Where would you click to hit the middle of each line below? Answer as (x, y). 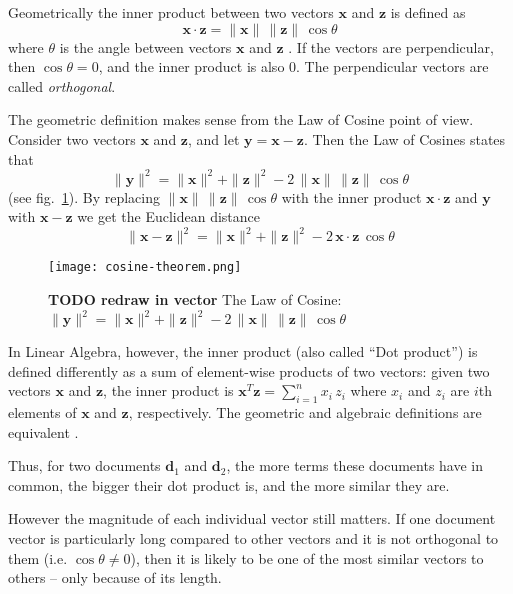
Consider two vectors (72, 138)
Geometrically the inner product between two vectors (171, 12)
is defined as (428, 12)
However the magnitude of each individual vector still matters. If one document (252, 518)
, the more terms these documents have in (355, 465)
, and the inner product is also (191, 66)
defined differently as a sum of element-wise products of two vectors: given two (249, 370)
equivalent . (43, 431)
